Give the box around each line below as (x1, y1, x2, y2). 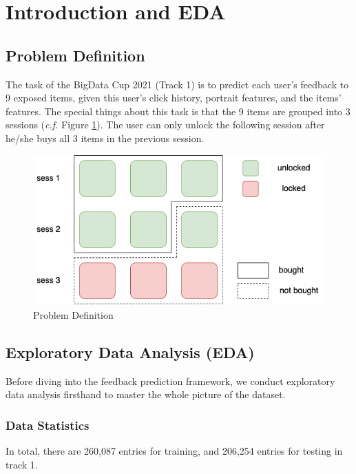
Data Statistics (6, 416, 90, 433)
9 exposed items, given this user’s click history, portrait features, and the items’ (6, 90, 342, 105)
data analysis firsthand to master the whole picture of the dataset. (6, 387, 286, 402)
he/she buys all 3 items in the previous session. (6, 130, 205, 145)
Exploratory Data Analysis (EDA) (6, 341, 255, 362)
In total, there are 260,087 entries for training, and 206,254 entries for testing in (6, 443, 343, 457)
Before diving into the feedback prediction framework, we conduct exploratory (6, 373, 335, 388)
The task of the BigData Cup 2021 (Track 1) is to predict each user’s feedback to (6, 77, 349, 91)
